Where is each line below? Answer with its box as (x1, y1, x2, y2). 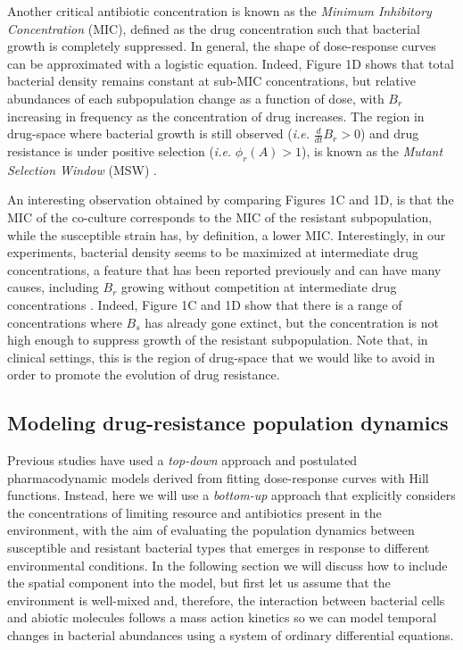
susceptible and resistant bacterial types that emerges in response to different (7, 538, 430, 557)
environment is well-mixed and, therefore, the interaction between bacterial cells (7, 590, 445, 609)
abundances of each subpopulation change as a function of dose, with (7, 88, 384, 107)
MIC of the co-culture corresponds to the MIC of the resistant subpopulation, (7, 207, 433, 226)
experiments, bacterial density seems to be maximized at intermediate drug (7, 243, 418, 262)
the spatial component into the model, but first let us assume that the (7, 573, 391, 592)
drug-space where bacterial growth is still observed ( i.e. (7, 124, 310, 143)
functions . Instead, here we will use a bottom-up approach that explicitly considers (7, 486, 456, 504)
